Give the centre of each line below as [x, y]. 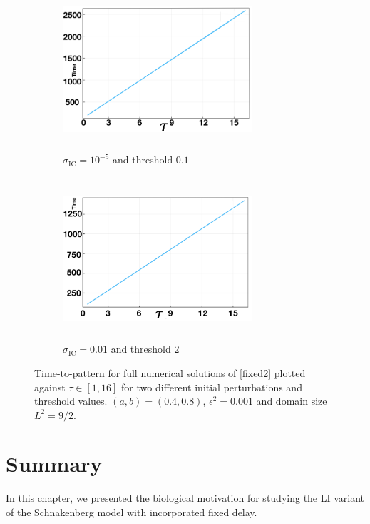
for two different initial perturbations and [212, 387]
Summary [54, 464]
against [50, 387]
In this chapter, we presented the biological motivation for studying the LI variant [185, 498]
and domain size [292, 401]
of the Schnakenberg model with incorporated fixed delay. [132, 512]
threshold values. [71, 401]
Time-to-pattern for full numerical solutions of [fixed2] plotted [170, 372]
